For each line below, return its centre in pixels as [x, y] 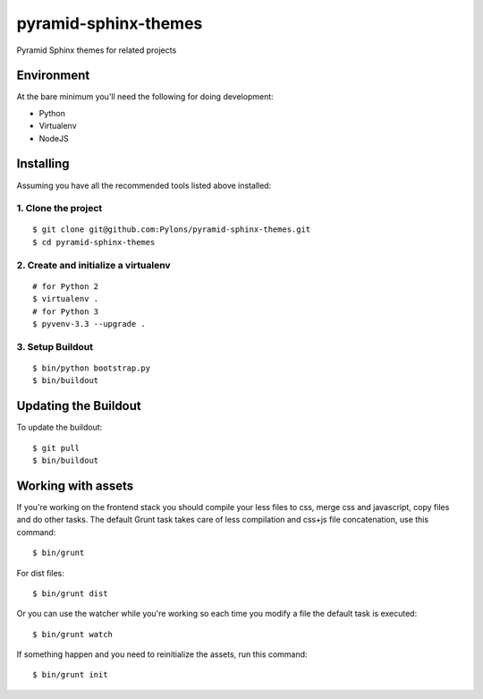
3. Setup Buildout [55, 346]
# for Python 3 [66, 311]
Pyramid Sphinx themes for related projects [97, 50]
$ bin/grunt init [70, 675]
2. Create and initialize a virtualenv [93, 265]
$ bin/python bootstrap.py [92, 368]
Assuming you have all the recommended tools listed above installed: [144, 185]
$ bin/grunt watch [73, 634]
